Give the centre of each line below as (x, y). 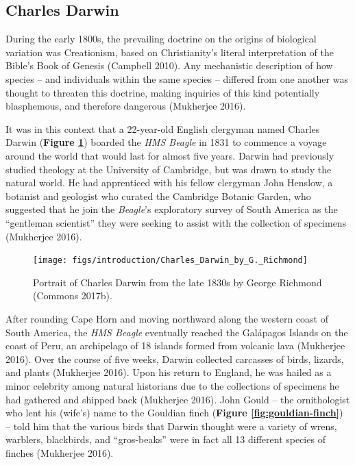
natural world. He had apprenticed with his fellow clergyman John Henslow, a (169, 183)
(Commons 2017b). (73, 296)
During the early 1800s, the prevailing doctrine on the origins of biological (161, 39)
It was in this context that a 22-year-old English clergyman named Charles (163, 128)
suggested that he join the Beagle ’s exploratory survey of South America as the (172, 209)
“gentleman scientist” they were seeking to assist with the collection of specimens (176, 222)
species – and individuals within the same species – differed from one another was (177, 78)
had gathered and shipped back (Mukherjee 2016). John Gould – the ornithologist (178, 399)
